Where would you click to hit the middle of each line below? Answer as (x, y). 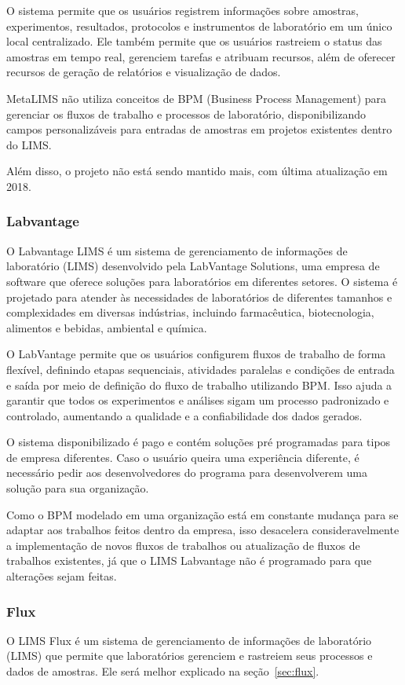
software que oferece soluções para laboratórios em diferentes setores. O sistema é (202, 281)
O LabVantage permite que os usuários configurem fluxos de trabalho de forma (196, 354)
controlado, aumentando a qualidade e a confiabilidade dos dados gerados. (184, 415)
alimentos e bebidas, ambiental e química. (107, 327)
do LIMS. (29, 144)
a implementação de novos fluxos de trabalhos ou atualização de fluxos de (183, 545)
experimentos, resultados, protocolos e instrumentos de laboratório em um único (199, 26)
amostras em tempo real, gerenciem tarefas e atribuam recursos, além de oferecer (201, 56)
